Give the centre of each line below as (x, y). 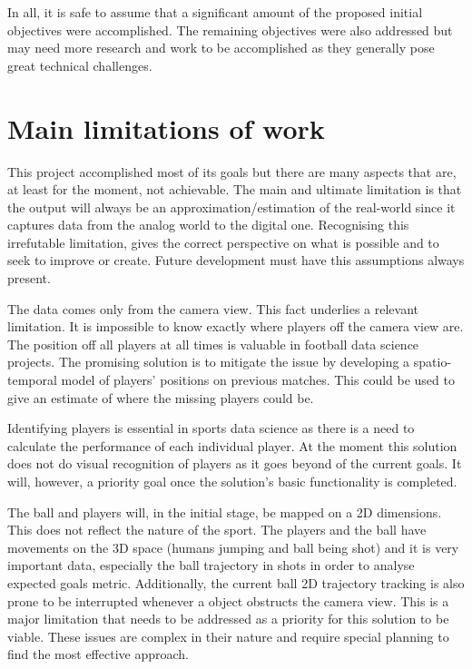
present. (29, 278)
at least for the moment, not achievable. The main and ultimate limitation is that (235, 189)
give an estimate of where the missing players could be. (161, 397)
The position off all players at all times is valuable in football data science (213, 344)
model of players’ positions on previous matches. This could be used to (258, 380)
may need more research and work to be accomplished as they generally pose (221, 48)
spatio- (433, 362)
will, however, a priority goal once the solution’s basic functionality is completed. (232, 481)
